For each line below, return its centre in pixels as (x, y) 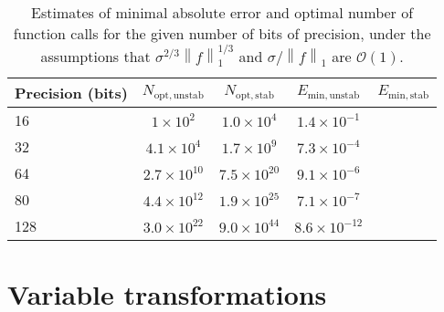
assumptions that (95, 56)
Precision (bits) (71, 93)
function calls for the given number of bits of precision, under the (222, 33)
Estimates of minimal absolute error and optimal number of (222, 12)
